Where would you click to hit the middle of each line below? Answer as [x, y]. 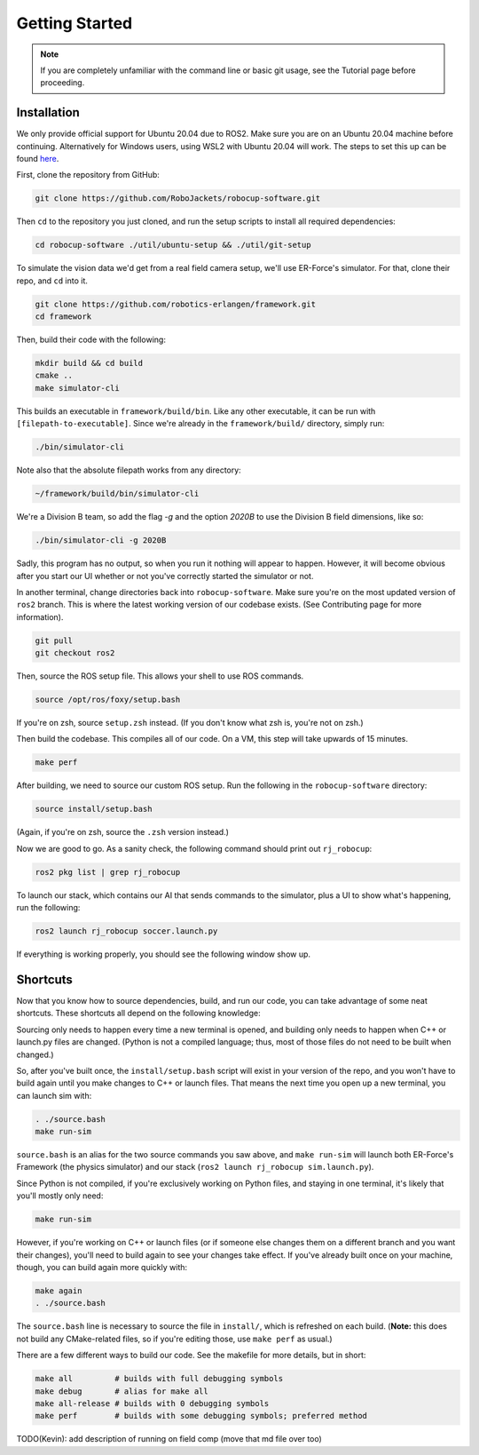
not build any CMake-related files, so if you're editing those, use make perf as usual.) [174, 1339]
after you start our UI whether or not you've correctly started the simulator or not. [165, 576]
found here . [38, 159]
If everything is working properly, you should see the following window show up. [163, 954]
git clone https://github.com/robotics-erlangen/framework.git [176, 304]
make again [59, 1291]
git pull [54, 640]
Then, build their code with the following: [91, 340]
